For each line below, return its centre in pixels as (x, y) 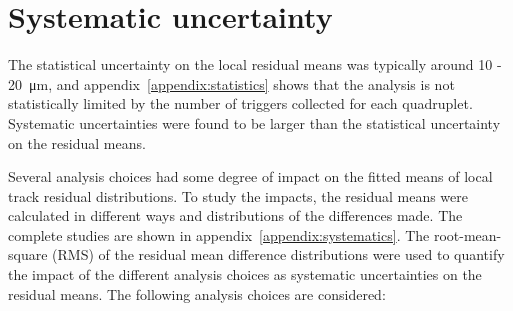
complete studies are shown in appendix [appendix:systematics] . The (219, 234)
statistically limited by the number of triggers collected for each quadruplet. (240, 103)
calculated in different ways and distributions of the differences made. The (235, 215)
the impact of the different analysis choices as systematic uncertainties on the (245, 274)
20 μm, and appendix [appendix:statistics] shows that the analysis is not (231, 83)
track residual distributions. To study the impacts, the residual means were (238, 195)
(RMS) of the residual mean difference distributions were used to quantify (278, 254)
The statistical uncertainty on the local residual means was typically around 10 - (255, 64)
